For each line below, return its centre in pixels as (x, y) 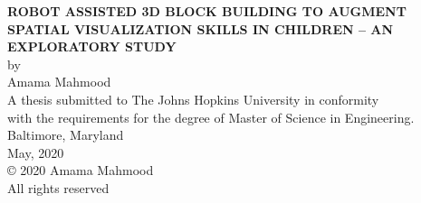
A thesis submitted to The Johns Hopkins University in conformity (193, 99)
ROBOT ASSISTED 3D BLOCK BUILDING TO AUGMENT (207, 11)
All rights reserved (58, 187)
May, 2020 (36, 152)
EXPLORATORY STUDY (92, 46)
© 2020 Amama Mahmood (81, 170)
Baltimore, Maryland (66, 135)
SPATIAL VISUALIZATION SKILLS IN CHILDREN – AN (201, 28)
